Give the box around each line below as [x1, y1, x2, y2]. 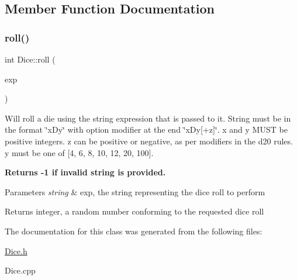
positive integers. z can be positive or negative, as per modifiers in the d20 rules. [5, 134, 293, 147]
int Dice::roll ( [5, 53, 56, 65]
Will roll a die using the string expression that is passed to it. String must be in [5, 112, 291, 124]
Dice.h [5, 244, 27, 257]
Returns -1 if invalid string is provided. [5, 166, 166, 178]
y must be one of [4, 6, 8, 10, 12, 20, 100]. [5, 146, 154, 158]
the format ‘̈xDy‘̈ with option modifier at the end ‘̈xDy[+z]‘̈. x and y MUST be [5, 123, 288, 136]
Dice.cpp [5, 264, 36, 276]
